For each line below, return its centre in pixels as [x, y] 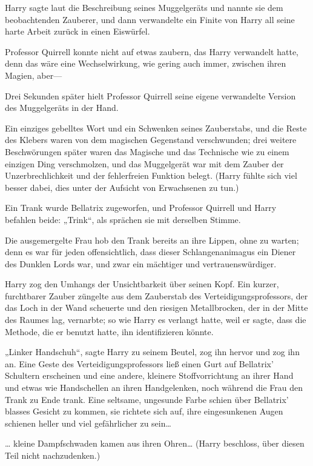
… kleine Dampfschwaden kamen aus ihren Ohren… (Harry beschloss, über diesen [155, 443]
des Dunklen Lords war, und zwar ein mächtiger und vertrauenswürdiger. [141, 263]
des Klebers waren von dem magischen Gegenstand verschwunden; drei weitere [151, 140]
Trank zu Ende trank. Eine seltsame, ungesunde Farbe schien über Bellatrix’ [147, 399]
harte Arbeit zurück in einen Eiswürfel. [77, 31]
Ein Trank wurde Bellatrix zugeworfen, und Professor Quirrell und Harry [141, 208]
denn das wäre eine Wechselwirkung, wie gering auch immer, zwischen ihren [146, 63]
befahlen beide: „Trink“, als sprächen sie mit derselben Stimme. [123, 219]
